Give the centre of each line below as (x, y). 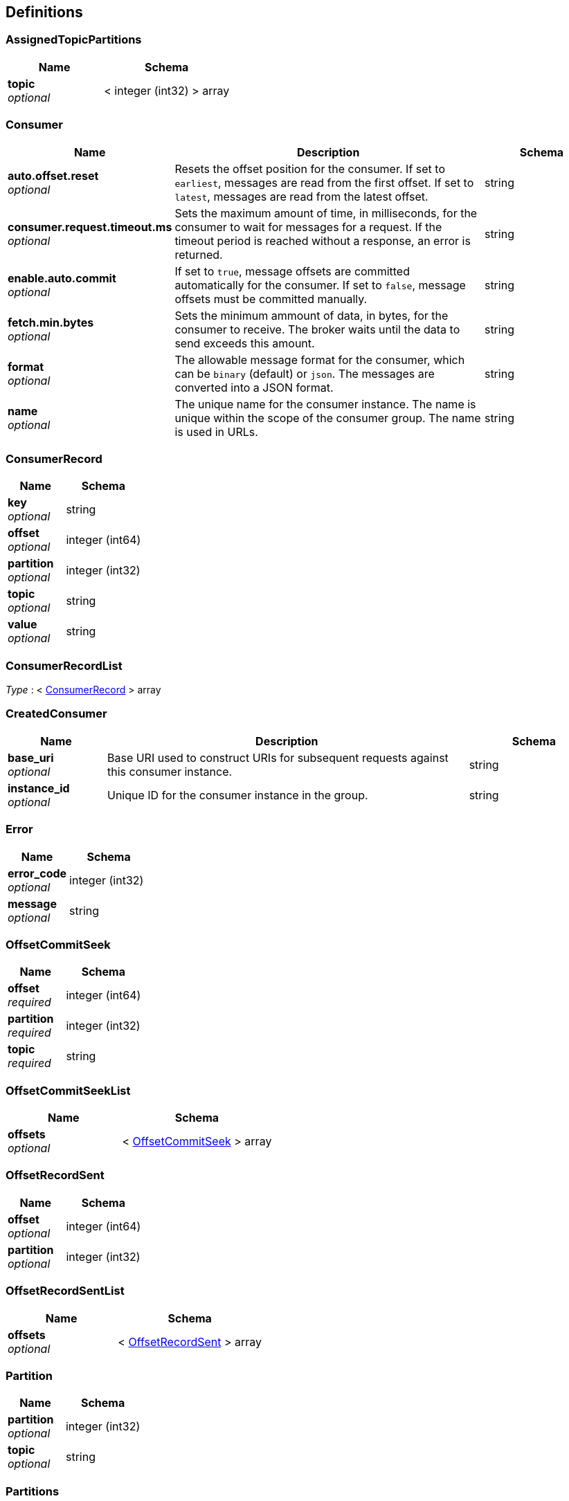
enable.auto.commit (62, 278)
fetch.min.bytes (51, 322)
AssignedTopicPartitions (74, 40)
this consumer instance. (170, 771)
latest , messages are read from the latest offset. (301, 196)
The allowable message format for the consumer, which (320, 360)
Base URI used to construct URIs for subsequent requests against (278, 757)
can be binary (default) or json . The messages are (305, 373)
